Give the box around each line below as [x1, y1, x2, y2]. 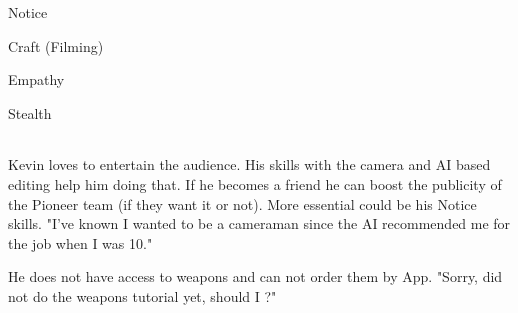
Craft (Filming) [8, 35, 104, 56]
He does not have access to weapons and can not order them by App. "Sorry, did [8, 266, 503, 287]
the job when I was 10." [8, 232, 153, 253]
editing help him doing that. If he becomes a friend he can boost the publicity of [8, 173, 502, 194]
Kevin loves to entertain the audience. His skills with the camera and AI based [8, 154, 491, 175]
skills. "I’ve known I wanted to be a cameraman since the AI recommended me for [8, 213, 511, 234]
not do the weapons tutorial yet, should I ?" [8, 285, 277, 306]
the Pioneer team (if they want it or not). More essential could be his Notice [8, 193, 477, 214]
